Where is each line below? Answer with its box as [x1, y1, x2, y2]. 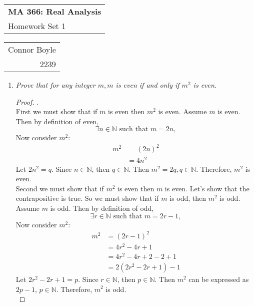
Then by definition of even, [15, 116, 99, 126]
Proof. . [15, 96, 39, 107]
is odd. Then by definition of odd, [50, 202, 154, 213]
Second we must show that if [15, 183, 104, 193]
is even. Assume [158, 106, 207, 117]
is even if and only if [115, 80, 179, 90]
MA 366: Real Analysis [8, 6, 101, 17]
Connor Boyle [8, 44, 56, 55]
